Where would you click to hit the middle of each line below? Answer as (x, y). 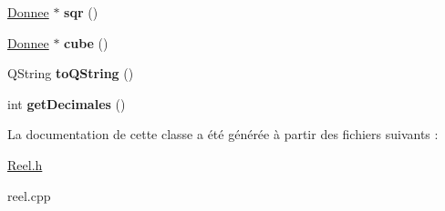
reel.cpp (29, 195)
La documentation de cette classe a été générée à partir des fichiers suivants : (223, 134)
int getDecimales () (67, 103)
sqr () (81, 12)
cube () (86, 42)
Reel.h (25, 164)
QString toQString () (71, 73)
